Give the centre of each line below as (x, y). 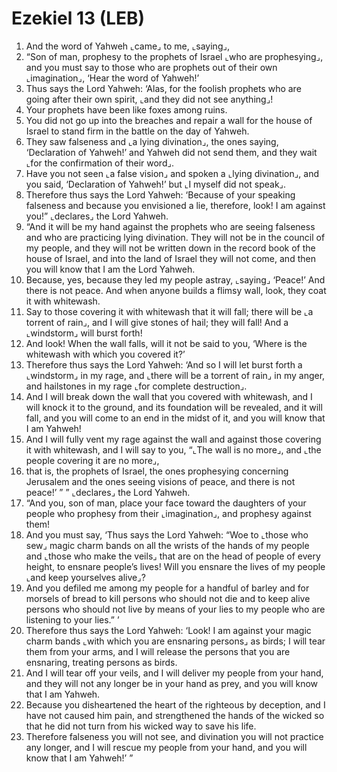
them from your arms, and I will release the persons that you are (158, 651)
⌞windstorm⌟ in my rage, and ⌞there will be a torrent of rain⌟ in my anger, (175, 375)
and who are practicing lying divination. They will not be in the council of (175, 237)
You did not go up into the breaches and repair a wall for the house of (169, 120)
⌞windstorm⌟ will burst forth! (84, 333)
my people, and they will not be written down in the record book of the (170, 248)
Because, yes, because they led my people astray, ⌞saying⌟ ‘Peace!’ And (175, 279)
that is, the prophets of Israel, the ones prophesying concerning (157, 471)
